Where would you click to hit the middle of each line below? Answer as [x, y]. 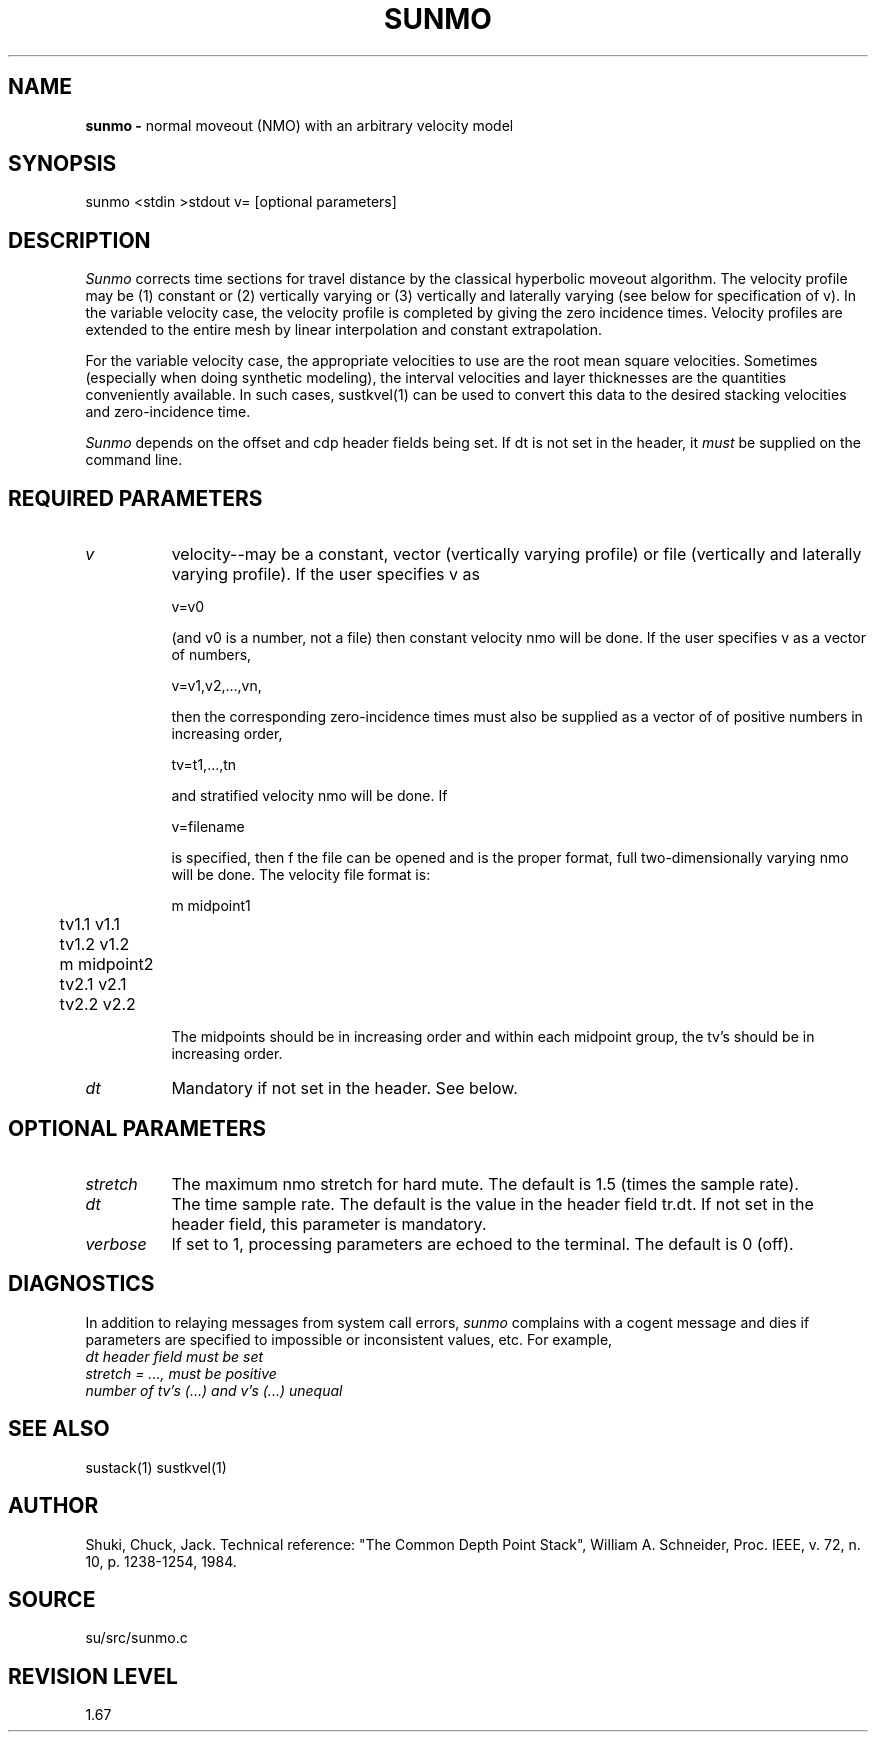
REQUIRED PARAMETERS [135, 498]
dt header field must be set [174, 1356]
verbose [116, 1243]
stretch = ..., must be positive [181, 1373]
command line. [134, 460]
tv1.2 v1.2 [94, 944]
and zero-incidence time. [168, 412]
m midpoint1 [211, 906]
